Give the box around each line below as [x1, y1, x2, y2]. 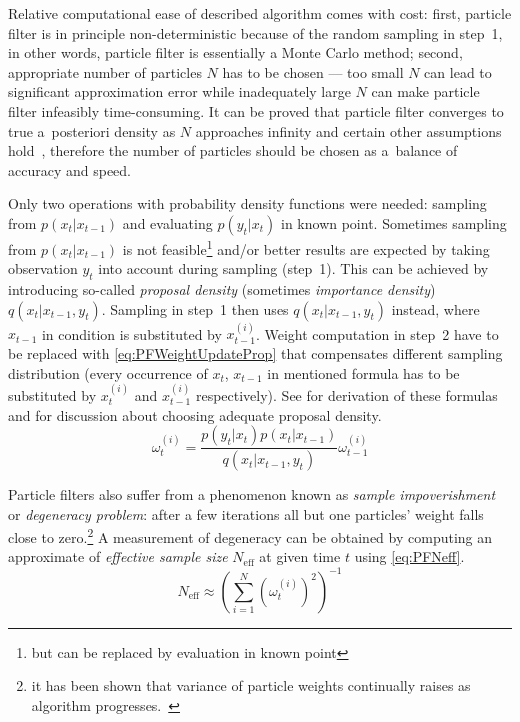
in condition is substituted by [41, 323, 222, 344]
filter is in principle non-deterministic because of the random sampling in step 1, [8, 22, 503, 43]
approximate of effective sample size [8, 546, 228, 567]
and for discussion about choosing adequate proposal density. [8, 404, 382, 425]
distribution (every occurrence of [8, 362, 208, 383]
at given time [259, 546, 341, 567]
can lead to [424, 61, 492, 82]
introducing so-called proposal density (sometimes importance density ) [8, 278, 436, 299]
